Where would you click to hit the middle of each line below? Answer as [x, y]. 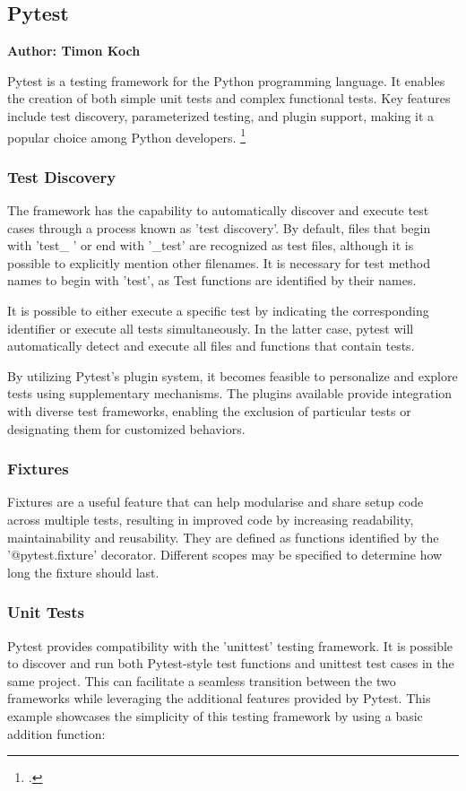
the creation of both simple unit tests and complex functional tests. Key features [229, 98]
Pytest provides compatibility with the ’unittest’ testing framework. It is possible [230, 645]
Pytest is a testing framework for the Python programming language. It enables [226, 80]
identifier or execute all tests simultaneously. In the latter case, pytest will [211, 328]
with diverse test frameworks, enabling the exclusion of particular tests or [209, 410]
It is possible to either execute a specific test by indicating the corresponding [218, 311]
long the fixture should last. [83, 572]
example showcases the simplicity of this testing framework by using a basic [215, 715]
